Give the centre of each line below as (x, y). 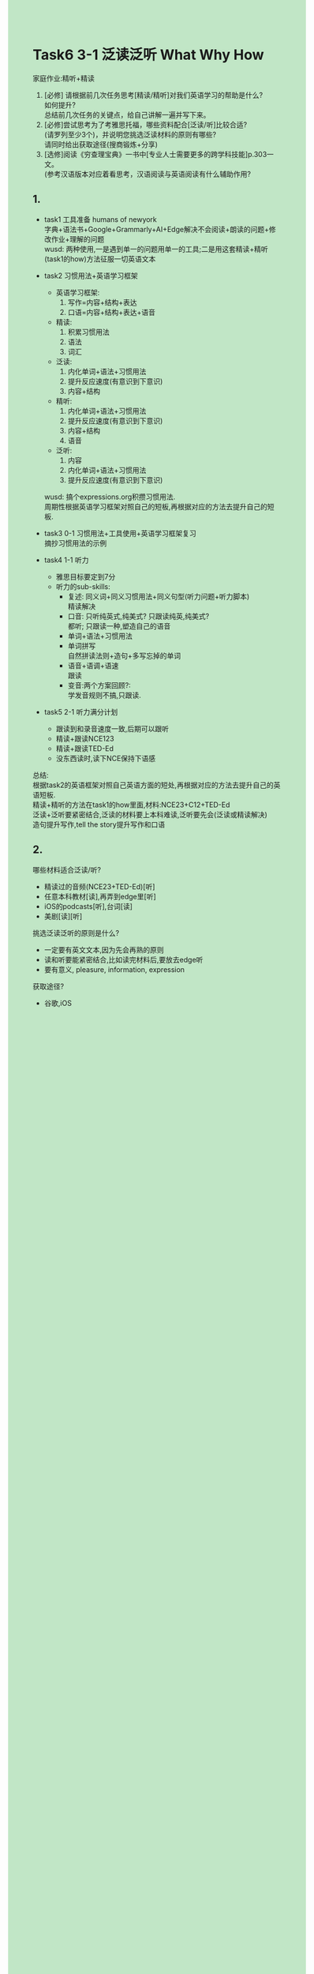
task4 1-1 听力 (66, 560)
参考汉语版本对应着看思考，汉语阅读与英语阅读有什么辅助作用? (149, 174)
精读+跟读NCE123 (85, 738)
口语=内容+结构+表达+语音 (112, 312)
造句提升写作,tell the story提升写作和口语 (99, 824)
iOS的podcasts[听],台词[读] (88, 906)
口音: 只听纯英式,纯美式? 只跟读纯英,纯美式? (138, 616)
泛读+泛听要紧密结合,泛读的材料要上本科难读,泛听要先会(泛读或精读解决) (150, 814)
